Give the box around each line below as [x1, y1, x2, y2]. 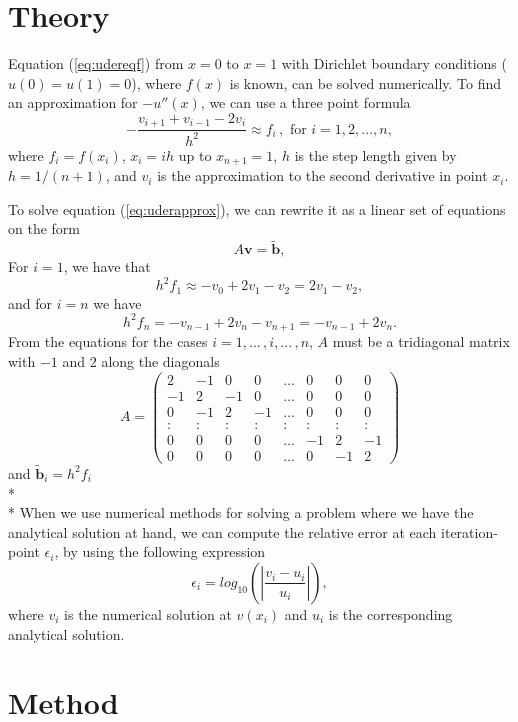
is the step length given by [294, 144, 457, 165]
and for [8, 292, 53, 313]
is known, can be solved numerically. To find [229, 72, 502, 93]
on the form [8, 218, 80, 239]
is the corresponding [328, 603, 453, 624]
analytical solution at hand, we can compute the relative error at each [8, 521, 437, 542]
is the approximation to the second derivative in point [157, 165, 488, 186]
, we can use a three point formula [200, 92, 411, 113]
